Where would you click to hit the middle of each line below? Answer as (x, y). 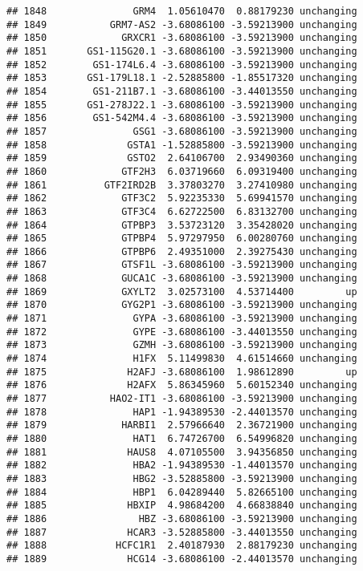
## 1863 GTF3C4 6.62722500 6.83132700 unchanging (182, 211)
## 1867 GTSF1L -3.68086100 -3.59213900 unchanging (182, 265)
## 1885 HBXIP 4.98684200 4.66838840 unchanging (182, 506)
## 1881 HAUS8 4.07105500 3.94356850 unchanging (182, 452)
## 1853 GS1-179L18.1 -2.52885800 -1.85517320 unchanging (182, 78)
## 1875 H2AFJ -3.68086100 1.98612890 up (182, 372)
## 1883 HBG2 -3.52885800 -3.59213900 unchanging (182, 478)
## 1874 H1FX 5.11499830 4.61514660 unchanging (182, 359)
